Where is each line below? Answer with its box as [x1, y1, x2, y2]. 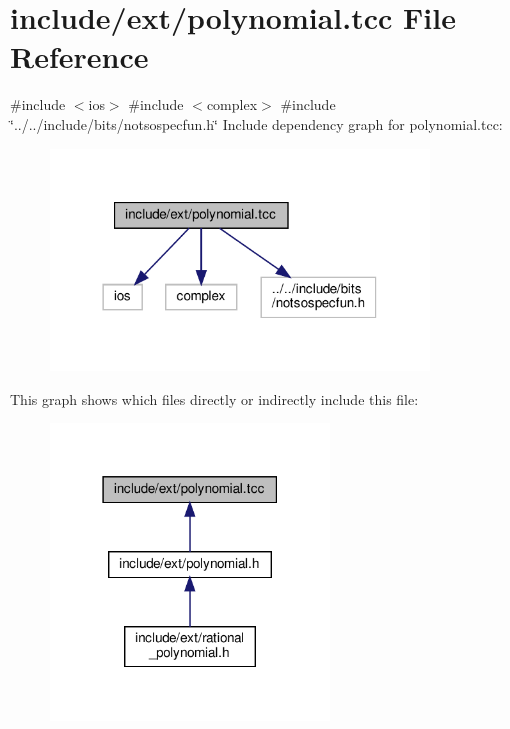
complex [206, 94, 258, 115]
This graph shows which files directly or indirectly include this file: [10, 388, 419, 409]
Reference [10, 36, 149, 77]
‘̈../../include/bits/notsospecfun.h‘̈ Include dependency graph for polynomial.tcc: [10, 113, 503, 134]
